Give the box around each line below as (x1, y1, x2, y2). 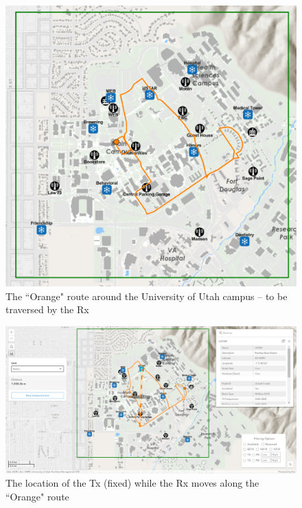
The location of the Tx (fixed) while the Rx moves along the (5, 476, 259, 490)
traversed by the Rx (5, 302, 89, 317)
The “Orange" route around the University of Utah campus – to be (5, 288, 288, 303)
